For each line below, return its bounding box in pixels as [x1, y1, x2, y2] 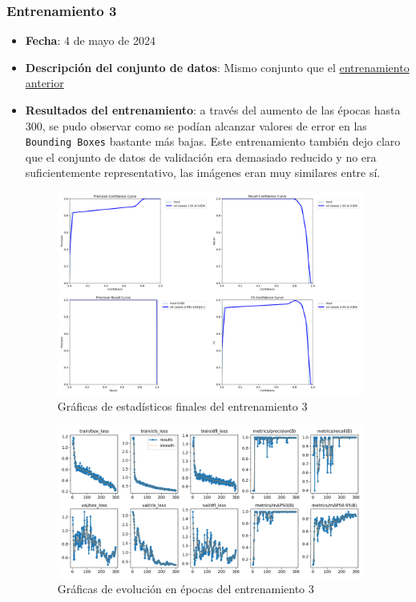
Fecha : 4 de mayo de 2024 [25, 32, 155, 49]
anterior [25, 74, 64, 91]
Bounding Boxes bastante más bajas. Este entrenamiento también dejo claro [25, 133, 401, 150]
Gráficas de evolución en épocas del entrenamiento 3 [57, 580, 314, 597]
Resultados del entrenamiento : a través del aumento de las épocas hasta [25, 102, 401, 118]
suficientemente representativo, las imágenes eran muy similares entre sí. [25, 164, 381, 181]
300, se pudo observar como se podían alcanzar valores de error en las [25, 117, 367, 134]
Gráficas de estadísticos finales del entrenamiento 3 [57, 397, 308, 414]
